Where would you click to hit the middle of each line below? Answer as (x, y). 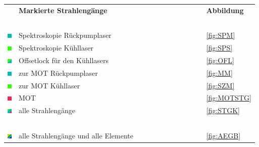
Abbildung (225, 10)
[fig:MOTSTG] (229, 98)
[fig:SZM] (220, 85)
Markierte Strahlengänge (63, 10)
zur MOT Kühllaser (49, 85)
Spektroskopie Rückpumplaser (65, 35)
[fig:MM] (219, 72)
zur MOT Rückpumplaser (58, 72)
